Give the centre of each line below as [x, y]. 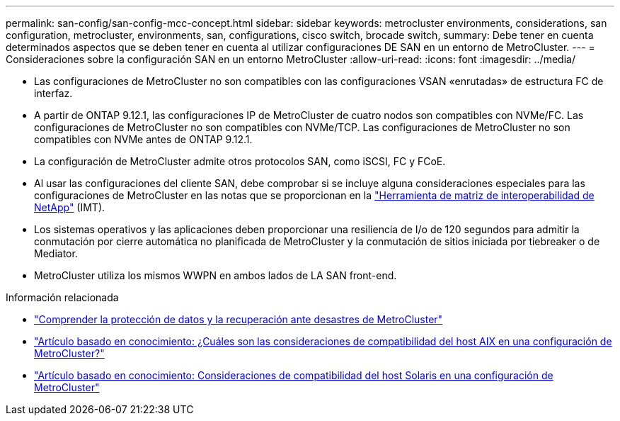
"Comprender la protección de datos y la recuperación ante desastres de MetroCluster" [239, 319]
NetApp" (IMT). [70, 207]
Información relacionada [62, 297]
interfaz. [53, 93]
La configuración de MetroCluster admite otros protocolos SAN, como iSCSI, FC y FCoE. [240, 161]
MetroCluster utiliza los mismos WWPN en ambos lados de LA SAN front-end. [216, 275]
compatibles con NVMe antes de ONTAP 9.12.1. [143, 139]
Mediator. [56, 253]
